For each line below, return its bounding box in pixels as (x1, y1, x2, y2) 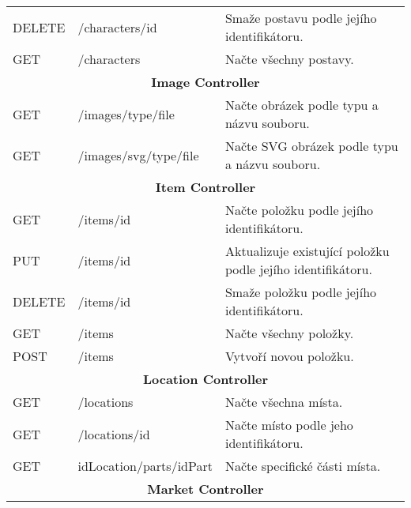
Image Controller (151, 73, 260, 91)
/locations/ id (77, 424, 150, 443)
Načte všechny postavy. (224, 50, 354, 68)
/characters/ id (77, 17, 157, 36)
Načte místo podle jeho (224, 416, 353, 434)
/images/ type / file (77, 104, 175, 123)
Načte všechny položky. (224, 324, 354, 342)
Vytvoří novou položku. (224, 347, 354, 365)
